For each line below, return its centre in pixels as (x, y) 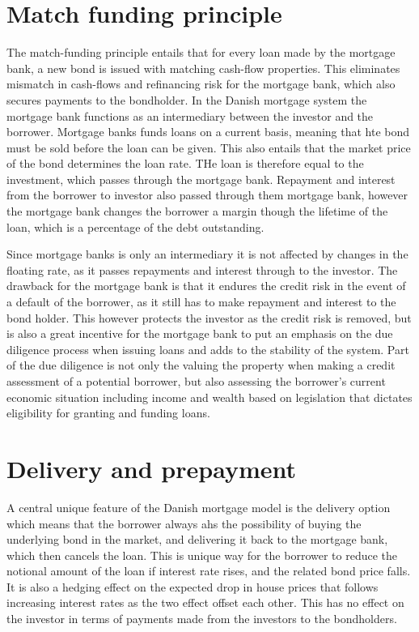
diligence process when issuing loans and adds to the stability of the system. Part (208, 349)
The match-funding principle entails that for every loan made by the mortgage (201, 52)
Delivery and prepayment (151, 468)
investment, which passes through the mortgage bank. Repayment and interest (201, 179)
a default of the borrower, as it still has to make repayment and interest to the (201, 302)
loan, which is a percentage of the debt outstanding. (135, 226)
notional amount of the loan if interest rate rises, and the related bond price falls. (209, 571)
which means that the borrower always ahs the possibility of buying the (184, 523)
